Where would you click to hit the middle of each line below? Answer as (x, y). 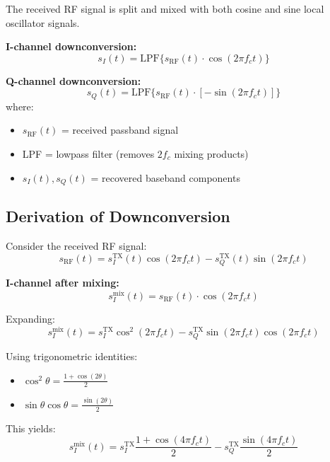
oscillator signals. (43, 22)
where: (20, 106)
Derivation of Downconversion (118, 216)
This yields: (31, 428)
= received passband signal (120, 130)
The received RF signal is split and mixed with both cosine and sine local (165, 8)
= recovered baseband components (165, 177)
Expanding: (30, 318)
